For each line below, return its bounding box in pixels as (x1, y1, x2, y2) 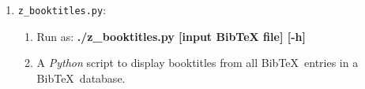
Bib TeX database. (36, 69, 126, 86)
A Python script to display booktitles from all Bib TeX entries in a (36, 54, 359, 71)
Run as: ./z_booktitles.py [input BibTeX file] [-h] (36, 28, 306, 44)
